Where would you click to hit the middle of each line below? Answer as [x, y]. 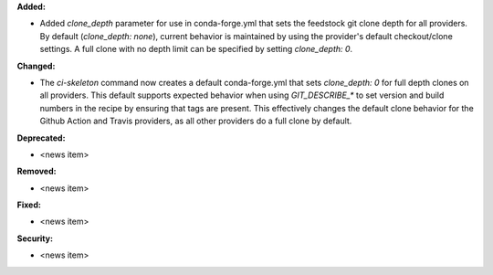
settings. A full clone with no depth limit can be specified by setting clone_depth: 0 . [196, 49]
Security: [35, 238]
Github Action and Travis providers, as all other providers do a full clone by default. [196, 121]
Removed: [37, 171]
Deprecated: [41, 138]
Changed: [36, 66]
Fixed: [29, 205]
